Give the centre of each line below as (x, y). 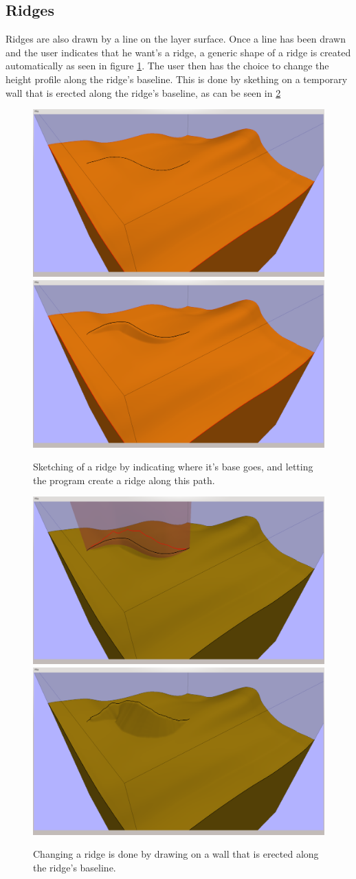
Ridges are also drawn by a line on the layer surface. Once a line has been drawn (176, 39)
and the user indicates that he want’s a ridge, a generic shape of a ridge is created (178, 52)
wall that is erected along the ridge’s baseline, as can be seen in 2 (143, 92)
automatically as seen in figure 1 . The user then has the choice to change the (167, 66)
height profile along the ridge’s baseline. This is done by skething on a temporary (177, 79)
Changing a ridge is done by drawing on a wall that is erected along (176, 854)
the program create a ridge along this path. (124, 480)
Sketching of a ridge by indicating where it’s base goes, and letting (173, 467)
